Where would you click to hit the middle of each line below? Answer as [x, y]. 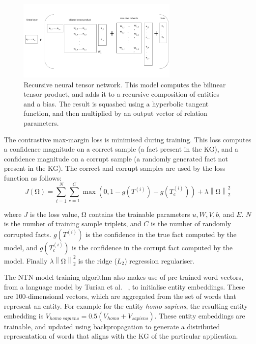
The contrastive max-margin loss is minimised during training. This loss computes [128, 139]
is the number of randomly [191, 224]
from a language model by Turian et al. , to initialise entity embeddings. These [125, 286]
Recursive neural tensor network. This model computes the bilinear [125, 84]
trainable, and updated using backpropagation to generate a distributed [112, 326]
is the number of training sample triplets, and [73, 224]
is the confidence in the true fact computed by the [161, 234]
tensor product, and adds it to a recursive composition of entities [121, 94]
